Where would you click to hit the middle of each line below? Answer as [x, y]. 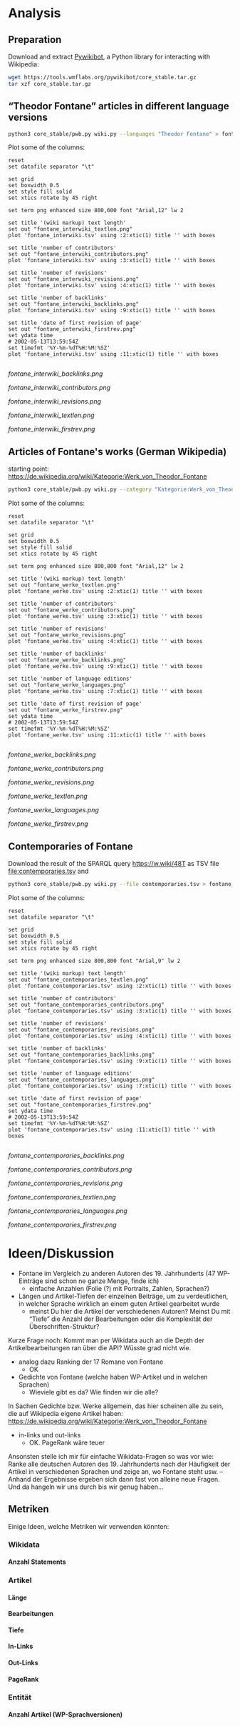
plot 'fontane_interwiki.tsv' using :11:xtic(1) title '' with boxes [114, 354]
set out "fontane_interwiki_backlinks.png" [74, 304]
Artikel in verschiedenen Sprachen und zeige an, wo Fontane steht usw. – [116, 1471]
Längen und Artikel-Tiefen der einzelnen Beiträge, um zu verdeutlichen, [123, 1296]
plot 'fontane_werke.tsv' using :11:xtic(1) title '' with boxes [107, 735]
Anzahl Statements [37, 1562]
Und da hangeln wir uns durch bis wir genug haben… [86, 1487]
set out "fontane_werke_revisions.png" [67, 635]
